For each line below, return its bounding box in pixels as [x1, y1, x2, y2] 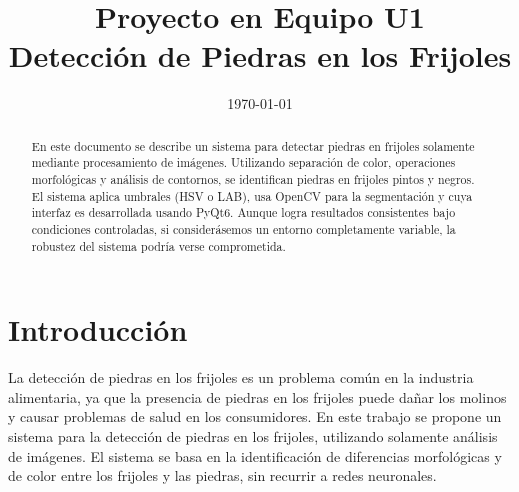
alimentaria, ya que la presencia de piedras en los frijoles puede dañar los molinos [8, 386, 507, 407]
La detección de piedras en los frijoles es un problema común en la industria [8, 367, 474, 388]
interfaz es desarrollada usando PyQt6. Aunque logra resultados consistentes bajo [31, 204, 456, 221]
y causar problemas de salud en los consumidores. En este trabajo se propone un [8, 406, 502, 427]
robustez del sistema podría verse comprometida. [31, 237, 286, 254]
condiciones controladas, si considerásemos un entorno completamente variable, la [31, 220, 456, 237]
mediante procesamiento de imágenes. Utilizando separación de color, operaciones [31, 154, 456, 171]
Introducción [8, 309, 188, 350]
